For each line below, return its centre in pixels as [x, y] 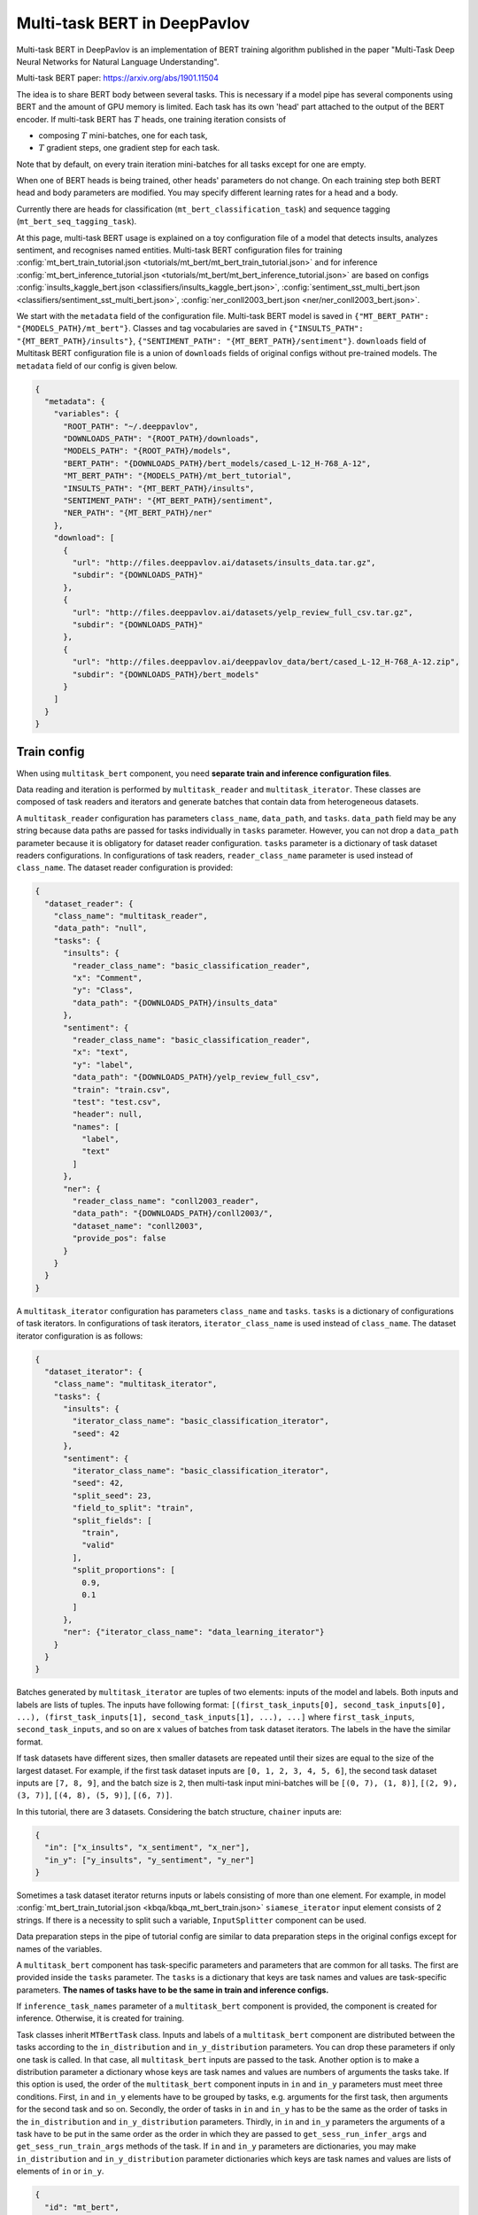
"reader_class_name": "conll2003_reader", [166, 1201]
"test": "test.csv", [117, 1102]
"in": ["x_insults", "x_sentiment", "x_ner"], [147, 1848]
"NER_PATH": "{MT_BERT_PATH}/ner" [138, 513]
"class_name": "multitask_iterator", [135, 1384]
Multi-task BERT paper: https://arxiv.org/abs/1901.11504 [117, 78]
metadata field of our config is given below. [97, 365]
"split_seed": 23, [112, 1496]
